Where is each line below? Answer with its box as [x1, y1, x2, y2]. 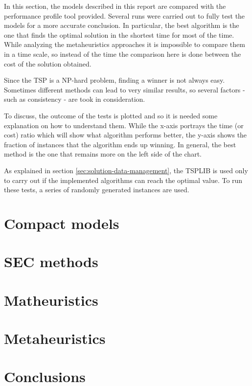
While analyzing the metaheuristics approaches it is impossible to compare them [4, 39, 245, 49]
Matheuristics [4, 290, 98, 310]
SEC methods [4, 251, 98, 272]
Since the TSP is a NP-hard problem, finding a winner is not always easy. [4, 75, 225, 85]
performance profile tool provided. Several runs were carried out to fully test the [4, 10, 245, 21]
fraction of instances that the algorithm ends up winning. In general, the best [4, 139, 236, 149]
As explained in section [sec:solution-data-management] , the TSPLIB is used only [4, 165, 248, 175]
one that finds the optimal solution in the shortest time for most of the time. [4, 29, 234, 40]
